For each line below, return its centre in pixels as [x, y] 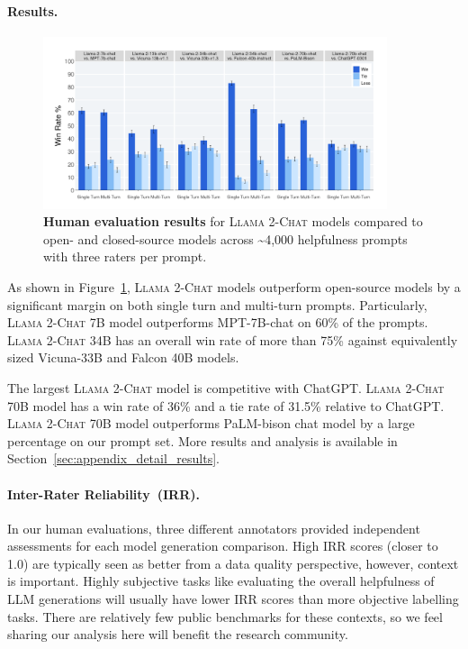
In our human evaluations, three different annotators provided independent [214, 528]
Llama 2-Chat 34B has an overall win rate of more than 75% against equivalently [233, 339]
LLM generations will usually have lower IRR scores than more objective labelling [233, 599]
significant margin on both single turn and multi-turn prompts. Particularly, [217, 304]
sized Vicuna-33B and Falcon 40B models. [123, 357]
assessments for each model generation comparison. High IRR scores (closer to [223, 546]
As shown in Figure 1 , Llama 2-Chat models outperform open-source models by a [234, 286]
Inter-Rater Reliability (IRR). [103, 494]
